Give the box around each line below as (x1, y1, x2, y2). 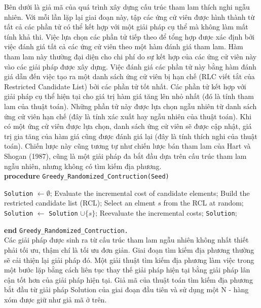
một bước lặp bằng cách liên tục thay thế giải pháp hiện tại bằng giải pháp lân (4, 264, 250, 275)
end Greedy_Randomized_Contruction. (4, 224, 128, 235)
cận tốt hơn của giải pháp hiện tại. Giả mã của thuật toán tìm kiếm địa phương (4, 274, 253, 285)
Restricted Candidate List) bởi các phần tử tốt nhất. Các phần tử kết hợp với (4, 81, 246, 91)
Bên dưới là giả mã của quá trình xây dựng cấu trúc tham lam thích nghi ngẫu (4, 2, 250, 12)
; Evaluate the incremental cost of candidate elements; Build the (50, 187, 250, 198)
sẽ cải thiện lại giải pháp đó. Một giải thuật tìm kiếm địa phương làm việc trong (4, 254, 254, 265)
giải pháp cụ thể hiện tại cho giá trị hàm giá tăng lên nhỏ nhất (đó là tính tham (4, 91, 254, 101)
